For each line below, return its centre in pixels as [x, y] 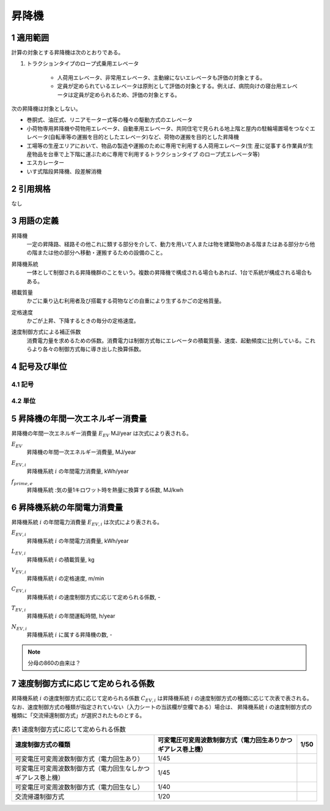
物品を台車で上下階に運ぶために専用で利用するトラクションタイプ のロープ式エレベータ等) [146, 154]
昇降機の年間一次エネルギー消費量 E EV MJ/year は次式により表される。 [101, 434]
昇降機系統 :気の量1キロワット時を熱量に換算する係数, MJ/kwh [105, 489]
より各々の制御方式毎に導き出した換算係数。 [88, 349]
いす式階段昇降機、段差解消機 [64, 171]
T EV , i [19, 608]
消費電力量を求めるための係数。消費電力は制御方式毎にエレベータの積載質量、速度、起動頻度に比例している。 [166, 341]
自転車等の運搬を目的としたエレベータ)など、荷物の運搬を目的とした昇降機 [145, 137]
